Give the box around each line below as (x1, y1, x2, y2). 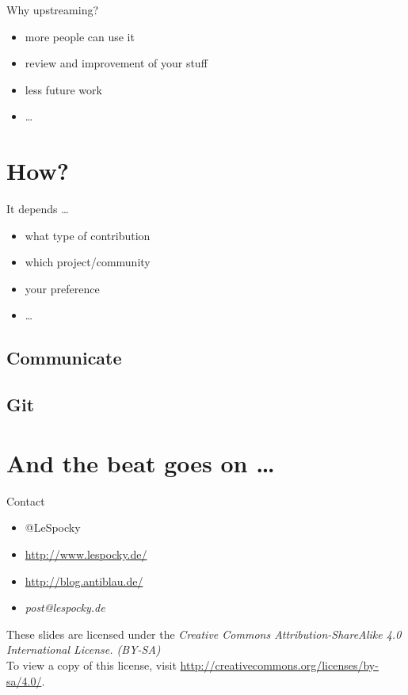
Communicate (6, 346, 122, 370)
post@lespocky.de (25, 599, 105, 616)
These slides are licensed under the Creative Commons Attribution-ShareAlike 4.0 (6, 625, 402, 642)
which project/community (25, 254, 151, 270)
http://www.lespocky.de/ (25, 545, 147, 562)
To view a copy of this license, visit (6, 656, 177, 673)
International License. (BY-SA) (6, 641, 161, 658)
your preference (25, 280, 100, 296)
